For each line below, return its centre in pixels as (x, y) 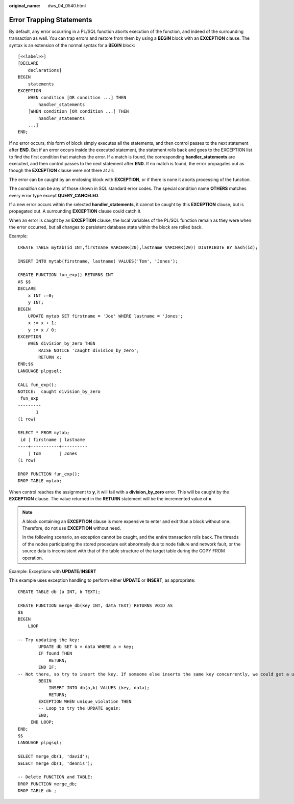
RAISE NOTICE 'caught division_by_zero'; (89, 350)
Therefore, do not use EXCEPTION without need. (72, 528)
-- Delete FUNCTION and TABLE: (55, 777)
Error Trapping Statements (51, 20)
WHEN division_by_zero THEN (61, 344)
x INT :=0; (41, 295)
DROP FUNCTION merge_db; (48, 784)
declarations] (45, 70)
